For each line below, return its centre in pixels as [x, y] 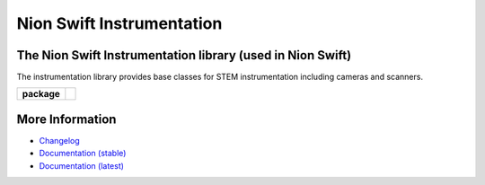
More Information [66, 119]
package [41, 94]
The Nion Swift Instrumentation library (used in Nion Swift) [184, 55]
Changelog [59, 140]
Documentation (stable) [83, 154]
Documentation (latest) [82, 165]
